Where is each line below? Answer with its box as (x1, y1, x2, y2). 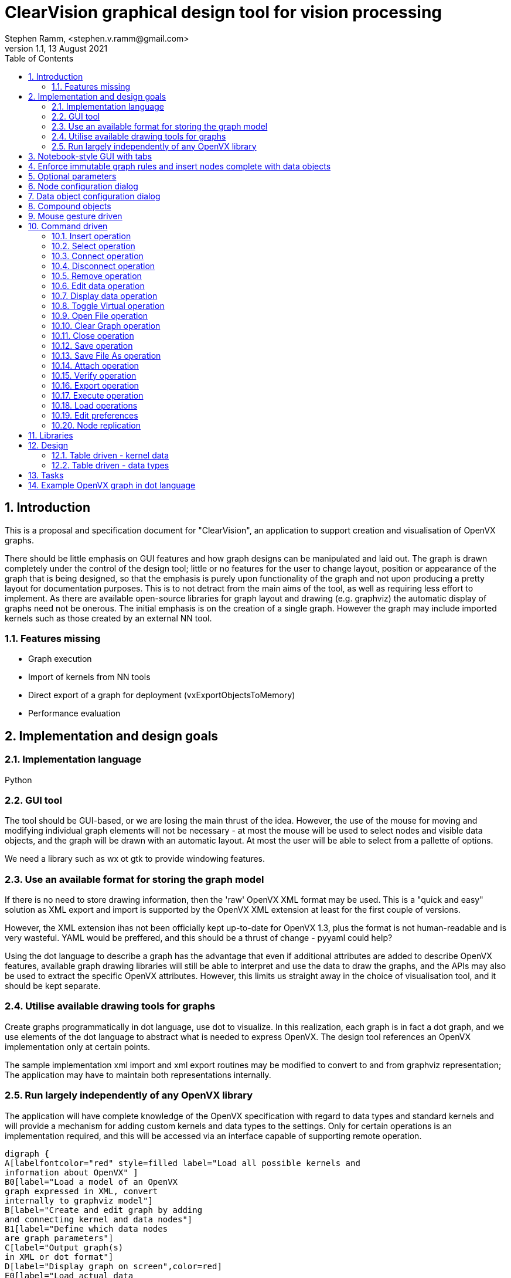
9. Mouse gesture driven (28, 210, 122, 221)
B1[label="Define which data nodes (5, 1223, 168, 1233)
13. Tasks (28, 470, 64, 480)
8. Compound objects (28, 200, 111, 211)
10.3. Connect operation (52, 250, 144, 261)
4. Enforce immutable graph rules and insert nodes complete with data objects (28, 161, 331, 171)
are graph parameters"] (5, 1233, 114, 1243)
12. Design (28, 440, 69, 450)
